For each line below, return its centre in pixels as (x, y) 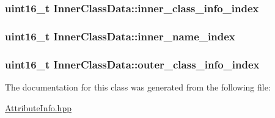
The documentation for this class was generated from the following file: (138, 87)
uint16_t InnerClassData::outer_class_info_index (132, 64)
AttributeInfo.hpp (38, 107)
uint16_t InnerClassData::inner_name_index (120, 36)
